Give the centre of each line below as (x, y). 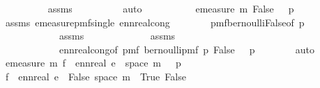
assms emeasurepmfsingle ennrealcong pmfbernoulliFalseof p (155, 22)
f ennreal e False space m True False (96, 76)
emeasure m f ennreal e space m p (93, 63)
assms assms (117, 36)
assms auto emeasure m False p (171, 8)
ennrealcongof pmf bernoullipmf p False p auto (186, 49)
